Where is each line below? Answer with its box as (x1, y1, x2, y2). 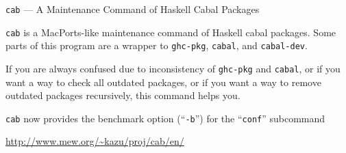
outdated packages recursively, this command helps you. (5, 88, 240, 102)
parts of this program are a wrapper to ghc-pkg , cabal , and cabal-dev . (5, 38, 308, 53)
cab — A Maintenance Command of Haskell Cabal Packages (5, 2, 260, 16)
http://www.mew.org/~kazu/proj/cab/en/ (5, 134, 184, 148)
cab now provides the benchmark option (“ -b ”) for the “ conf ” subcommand (5, 111, 325, 125)
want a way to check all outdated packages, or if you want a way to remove (5, 74, 321, 89)
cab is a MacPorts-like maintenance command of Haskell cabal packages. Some (5, 25, 336, 39)
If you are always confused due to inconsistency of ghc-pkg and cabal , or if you (5, 61, 341, 75)
